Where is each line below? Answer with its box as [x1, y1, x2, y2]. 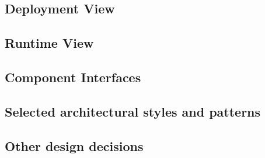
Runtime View [5, 34, 94, 52]
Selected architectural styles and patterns [5, 102, 261, 120]
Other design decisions [5, 136, 144, 155]
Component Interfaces [5, 68, 141, 86]
